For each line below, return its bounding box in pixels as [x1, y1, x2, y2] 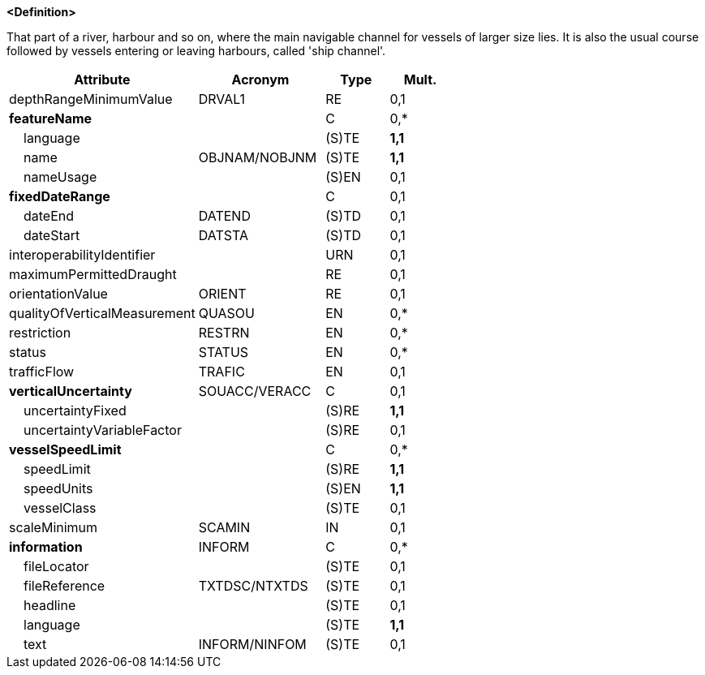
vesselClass [24, 500, 97, 516]
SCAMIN [198, 519, 251, 535]
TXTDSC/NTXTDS [198, 578, 308, 594]
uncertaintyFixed [24, 402, 127, 419]
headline [24, 597, 76, 613]
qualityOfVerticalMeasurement [9, 305, 196, 321]
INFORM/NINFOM [198, 636, 307, 652]
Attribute [74, 71, 131, 88]
